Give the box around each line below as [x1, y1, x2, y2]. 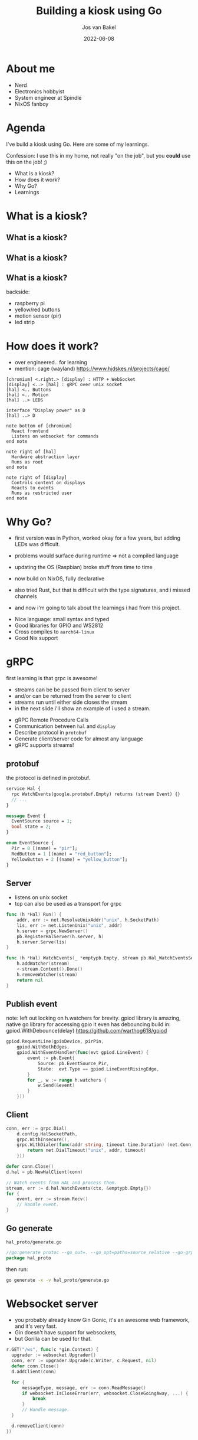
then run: [6, 1265, 28, 1273]
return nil [16, 977, 44, 983]
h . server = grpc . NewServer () [16, 928, 88, 934]
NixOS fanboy [14, 100, 49, 107]
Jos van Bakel [82, 24, 116, 31]
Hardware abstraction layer [11, 454, 81, 460]
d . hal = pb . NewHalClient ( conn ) [6, 1169, 83, 1175]
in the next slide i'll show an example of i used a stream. [14, 705, 151, 712]
